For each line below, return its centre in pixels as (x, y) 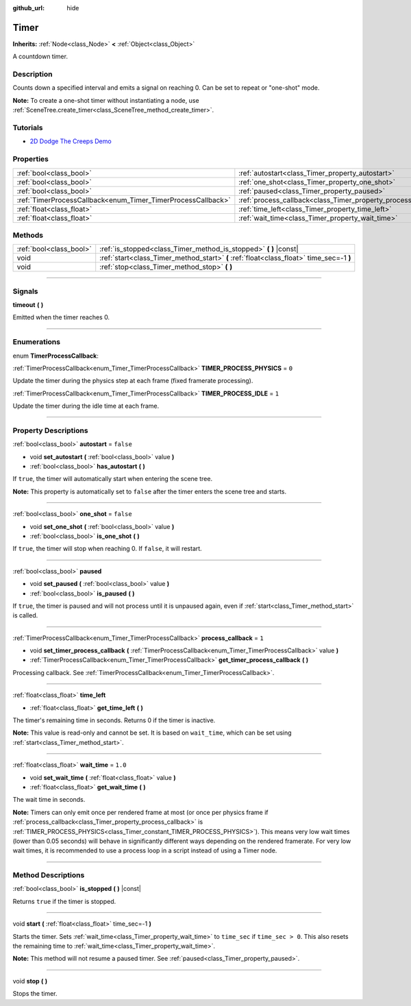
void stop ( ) (30, 981)
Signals (25, 291)
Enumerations (37, 342)
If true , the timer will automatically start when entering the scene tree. (112, 479)
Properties (31, 159)
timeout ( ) (28, 305)
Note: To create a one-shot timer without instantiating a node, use (106, 100)
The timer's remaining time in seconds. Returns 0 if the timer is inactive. (114, 720)
